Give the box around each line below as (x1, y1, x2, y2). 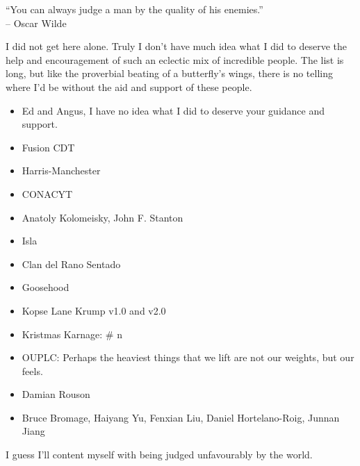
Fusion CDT (22, 140, 75, 154)
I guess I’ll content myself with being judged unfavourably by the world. (6, 447, 313, 462)
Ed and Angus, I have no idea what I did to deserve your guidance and (22, 103, 325, 117)
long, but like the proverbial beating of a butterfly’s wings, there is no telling (6, 66, 333, 81)
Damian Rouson (22, 387, 90, 401)
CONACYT (22, 186, 73, 201)
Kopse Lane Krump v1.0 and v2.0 (22, 303, 166, 317)
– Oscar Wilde (6, 15, 67, 30)
